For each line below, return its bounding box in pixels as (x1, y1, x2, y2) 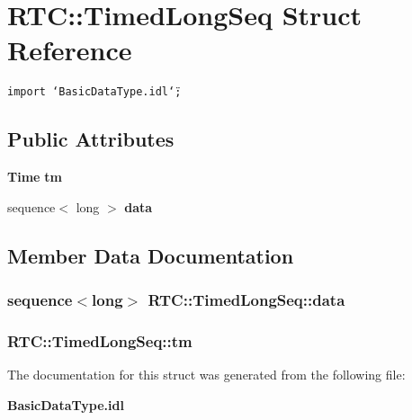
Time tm (7, 167, 62, 186)
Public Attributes (7, 125, 175, 153)
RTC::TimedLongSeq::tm (7, 329, 193, 352)
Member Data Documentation (7, 241, 294, 269)
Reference (7, 31, 132, 68)
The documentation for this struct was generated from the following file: (7, 365, 406, 384)
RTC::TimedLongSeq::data (148, 289, 345, 311)
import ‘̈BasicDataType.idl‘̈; (7, 85, 182, 99)
